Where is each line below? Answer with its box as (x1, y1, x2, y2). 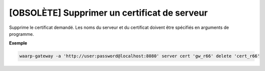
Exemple (9, 40, 27, 46)
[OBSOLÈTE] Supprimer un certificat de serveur (9, 7, 208, 18)
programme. (9, 31, 34, 37)
